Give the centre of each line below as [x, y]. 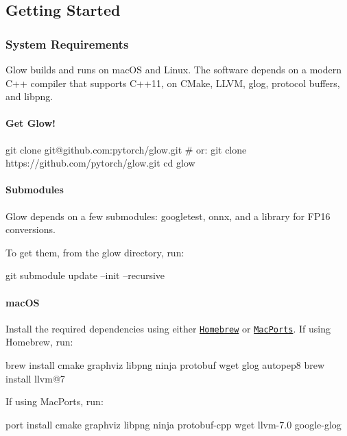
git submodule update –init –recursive [85, 275]
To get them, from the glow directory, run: [95, 252]
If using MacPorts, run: [55, 401]
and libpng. [29, 96]
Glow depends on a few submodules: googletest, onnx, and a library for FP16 [168, 216]
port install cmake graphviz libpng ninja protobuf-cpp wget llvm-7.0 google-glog [173, 424]
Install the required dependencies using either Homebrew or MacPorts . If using [168, 328]
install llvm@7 [35, 378]
